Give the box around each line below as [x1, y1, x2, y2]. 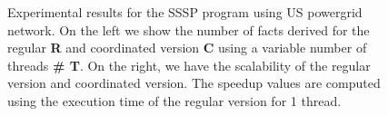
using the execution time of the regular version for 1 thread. [7, 91, 342, 110]
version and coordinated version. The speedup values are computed [7, 73, 381, 92]
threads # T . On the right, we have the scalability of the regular [7, 55, 371, 74]
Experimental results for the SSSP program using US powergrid [7, 3, 363, 21]
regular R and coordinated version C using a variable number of [7, 38, 367, 57]
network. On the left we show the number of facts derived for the [7, 20, 370, 39]
